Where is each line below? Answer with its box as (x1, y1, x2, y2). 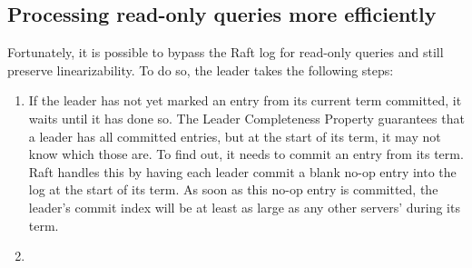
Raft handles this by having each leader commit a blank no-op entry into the (28, 162, 457, 181)
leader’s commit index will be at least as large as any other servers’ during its (28, 197, 460, 216)
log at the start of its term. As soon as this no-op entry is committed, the (28, 180, 438, 199)
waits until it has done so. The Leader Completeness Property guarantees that (28, 108, 465, 127)
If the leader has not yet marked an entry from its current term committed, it (28, 91, 462, 110)
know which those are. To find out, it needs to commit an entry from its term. (28, 144, 464, 164)
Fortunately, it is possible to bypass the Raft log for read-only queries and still (7, 43, 444, 62)
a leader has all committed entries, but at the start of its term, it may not (28, 126, 441, 145)
